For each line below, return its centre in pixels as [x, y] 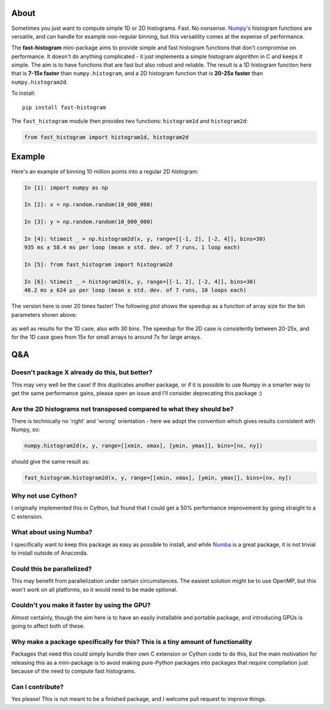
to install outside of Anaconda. [50, 553]
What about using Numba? [52, 532]
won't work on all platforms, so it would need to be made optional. [94, 590]
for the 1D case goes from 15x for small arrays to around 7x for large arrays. [106, 337]
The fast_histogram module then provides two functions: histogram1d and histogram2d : [130, 121]
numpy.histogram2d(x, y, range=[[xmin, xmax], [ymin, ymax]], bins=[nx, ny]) [143, 446]
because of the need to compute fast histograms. [73, 671]
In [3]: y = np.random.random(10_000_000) [89, 222]
